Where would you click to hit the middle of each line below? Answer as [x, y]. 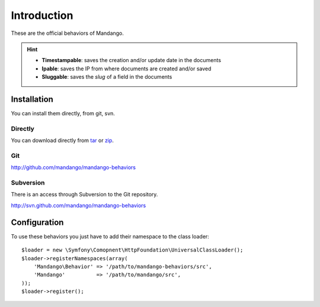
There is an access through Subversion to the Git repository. [84, 195]
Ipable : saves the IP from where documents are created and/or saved [127, 69]
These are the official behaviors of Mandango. [68, 33]
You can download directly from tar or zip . [62, 140]
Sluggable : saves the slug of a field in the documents [107, 77]
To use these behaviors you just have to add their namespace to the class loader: [110, 236]
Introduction [42, 15]
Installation [32, 99]
